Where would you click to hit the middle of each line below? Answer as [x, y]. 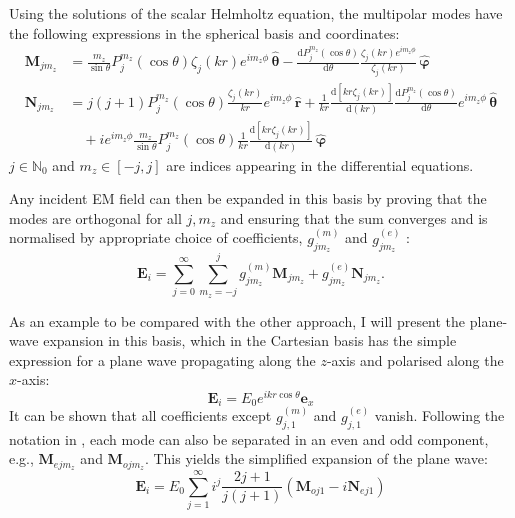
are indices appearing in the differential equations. [320, 164]
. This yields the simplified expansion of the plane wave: [316, 458]
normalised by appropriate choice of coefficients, [156, 237]
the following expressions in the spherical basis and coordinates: [204, 32]
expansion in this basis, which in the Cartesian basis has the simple [250, 340]
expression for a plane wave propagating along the [162, 359]
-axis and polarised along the [415, 359]
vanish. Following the [439, 415]
